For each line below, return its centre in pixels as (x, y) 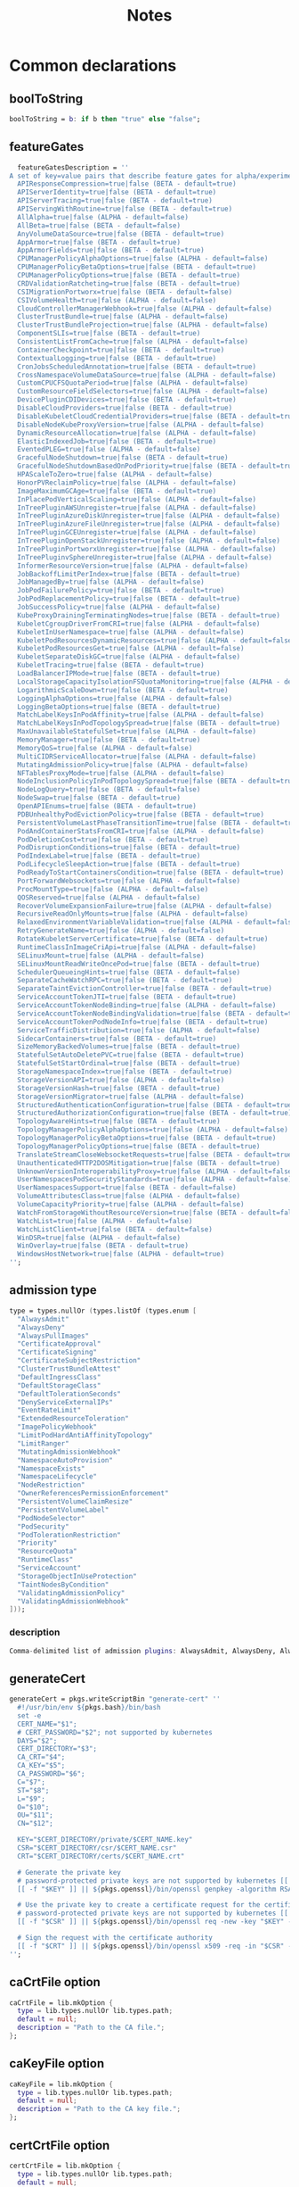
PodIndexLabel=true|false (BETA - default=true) (109, 856)
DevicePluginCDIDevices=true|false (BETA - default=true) (127, 400)
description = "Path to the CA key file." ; (99, 2109)
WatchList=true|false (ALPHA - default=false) (105, 1221)
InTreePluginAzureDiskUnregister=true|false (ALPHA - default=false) (149, 516)
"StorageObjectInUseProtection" (77, 1576)
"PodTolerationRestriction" (69, 1535)
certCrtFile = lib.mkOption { (65, 2166)
